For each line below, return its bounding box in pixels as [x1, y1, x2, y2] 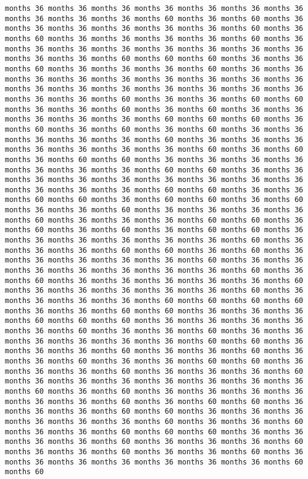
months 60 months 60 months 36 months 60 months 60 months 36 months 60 [5, 195, 303, 204]
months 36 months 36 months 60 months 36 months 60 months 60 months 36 [5, 397, 303, 406]
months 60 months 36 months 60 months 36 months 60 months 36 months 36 [5, 125, 303, 134]
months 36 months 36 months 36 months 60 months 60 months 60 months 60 [5, 296, 303, 305]
